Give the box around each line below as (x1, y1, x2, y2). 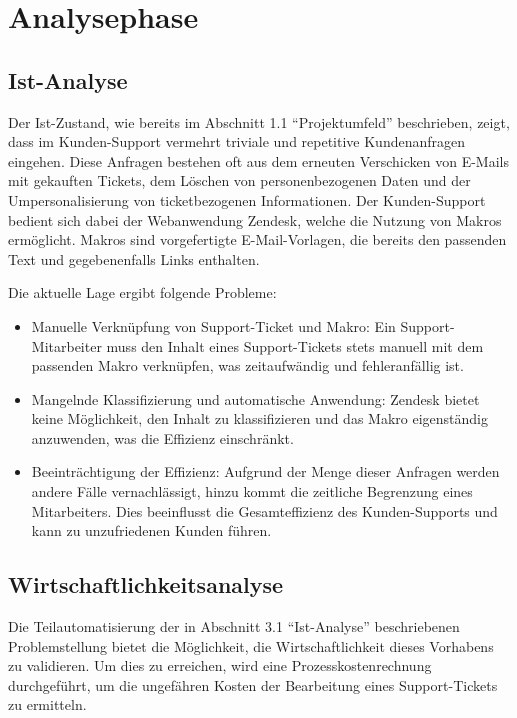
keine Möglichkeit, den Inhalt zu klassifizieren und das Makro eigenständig (31, 408, 488, 429)
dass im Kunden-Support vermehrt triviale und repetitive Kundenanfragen (8, 131, 466, 152)
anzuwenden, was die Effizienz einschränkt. (31, 427, 294, 448)
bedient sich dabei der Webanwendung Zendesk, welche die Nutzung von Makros (8, 209, 502, 230)
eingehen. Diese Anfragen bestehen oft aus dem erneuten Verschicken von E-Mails (8, 150, 509, 171)
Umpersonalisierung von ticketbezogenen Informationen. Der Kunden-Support (8, 189, 486, 210)
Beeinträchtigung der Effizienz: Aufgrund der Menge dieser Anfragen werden (31, 461, 500, 482)
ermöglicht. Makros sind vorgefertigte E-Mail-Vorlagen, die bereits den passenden (8, 229, 507, 250)
